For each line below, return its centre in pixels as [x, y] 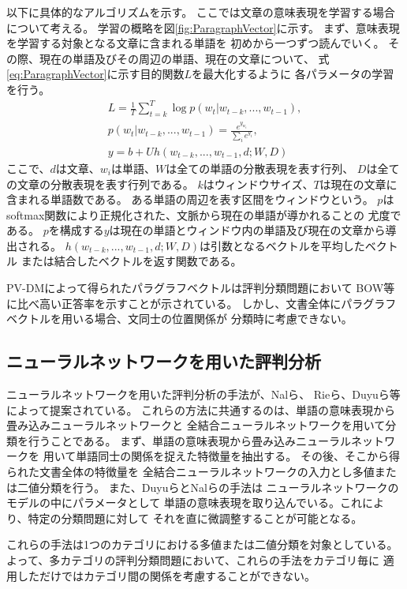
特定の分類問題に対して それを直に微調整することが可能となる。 [195, 518]
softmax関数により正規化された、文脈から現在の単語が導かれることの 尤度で [204, 214]
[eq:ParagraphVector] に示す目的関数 [95, 74]
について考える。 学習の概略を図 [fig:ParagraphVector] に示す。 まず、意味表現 [203, 27]
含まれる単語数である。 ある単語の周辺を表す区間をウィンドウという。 [190, 199]
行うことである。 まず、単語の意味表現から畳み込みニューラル [190, 440]
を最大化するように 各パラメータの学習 [293, 74]
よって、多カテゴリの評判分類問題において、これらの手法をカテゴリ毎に [193, 559]
